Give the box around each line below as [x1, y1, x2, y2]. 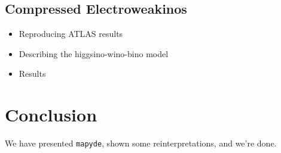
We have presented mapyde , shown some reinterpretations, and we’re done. [5, 137, 277, 149]
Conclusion [5, 102, 97, 127]
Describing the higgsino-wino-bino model [19, 47, 169, 60]
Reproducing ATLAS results [19, 27, 123, 40]
